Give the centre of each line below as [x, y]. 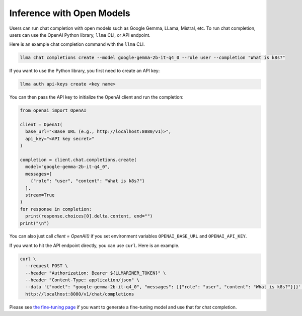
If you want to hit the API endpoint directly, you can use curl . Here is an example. [94, 245]
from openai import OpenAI [53, 110]
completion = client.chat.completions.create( [78, 160]
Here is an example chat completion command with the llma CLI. [77, 44]
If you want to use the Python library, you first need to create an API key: [85, 71]
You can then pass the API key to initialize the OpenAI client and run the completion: [96, 97]
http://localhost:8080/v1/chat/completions [80, 294]
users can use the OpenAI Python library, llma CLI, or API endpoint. [80, 35]
